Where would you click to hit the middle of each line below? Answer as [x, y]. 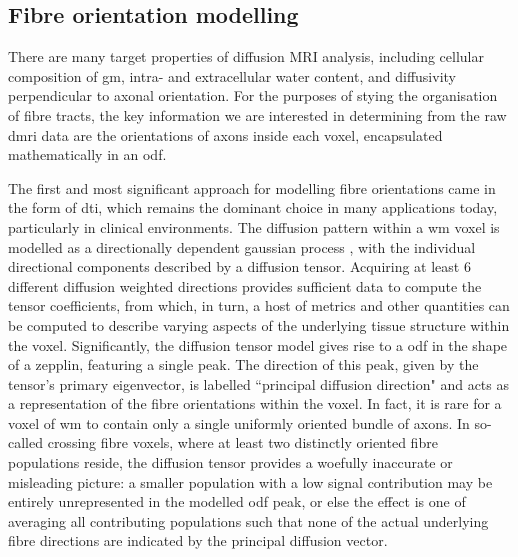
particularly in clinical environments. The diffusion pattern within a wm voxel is [254, 226]
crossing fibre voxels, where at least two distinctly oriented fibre [242, 442]
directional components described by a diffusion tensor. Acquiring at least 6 [239, 266]
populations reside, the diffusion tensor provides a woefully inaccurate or [230, 462]
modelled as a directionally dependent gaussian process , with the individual [242, 246]
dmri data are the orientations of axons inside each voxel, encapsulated [225, 134]
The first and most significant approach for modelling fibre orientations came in [252, 187]
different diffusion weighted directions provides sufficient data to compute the [245, 285]
